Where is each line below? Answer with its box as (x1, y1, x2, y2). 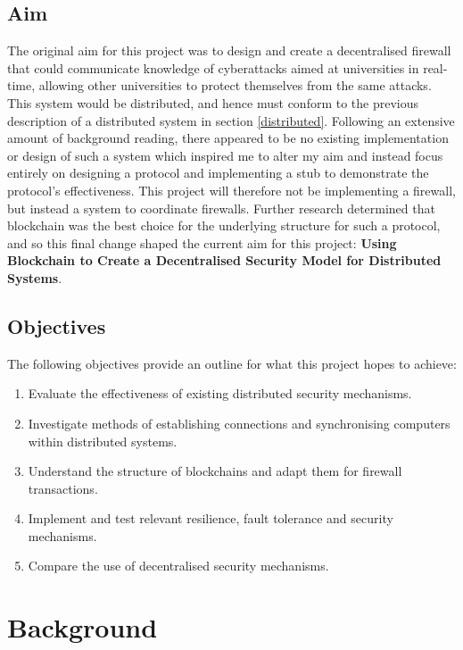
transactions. (28, 479, 98, 497)
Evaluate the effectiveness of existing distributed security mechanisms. (28, 384, 412, 403)
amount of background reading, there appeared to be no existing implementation (7, 129, 449, 147)
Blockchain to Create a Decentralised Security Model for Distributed (7, 251, 442, 270)
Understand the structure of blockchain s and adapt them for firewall (28, 462, 402, 480)
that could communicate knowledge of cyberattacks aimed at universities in (7, 58, 419, 77)
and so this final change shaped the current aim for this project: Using (7, 233, 397, 252)
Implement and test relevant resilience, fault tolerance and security (28, 509, 393, 528)
